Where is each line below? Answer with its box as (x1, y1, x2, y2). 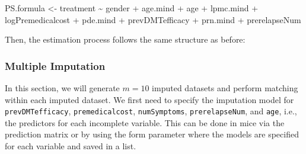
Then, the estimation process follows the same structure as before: (5, 33, 246, 46)
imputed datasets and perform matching (152, 82, 298, 94)
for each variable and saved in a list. (5, 140, 136, 152)
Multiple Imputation (5, 58, 106, 73)
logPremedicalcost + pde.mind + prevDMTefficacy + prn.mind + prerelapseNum (5, 13, 301, 25)
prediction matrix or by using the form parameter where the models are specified (5, 128, 299, 140)
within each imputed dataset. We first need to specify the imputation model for (5, 93, 294, 105)
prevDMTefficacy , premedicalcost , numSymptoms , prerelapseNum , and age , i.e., (5, 105, 297, 117)
